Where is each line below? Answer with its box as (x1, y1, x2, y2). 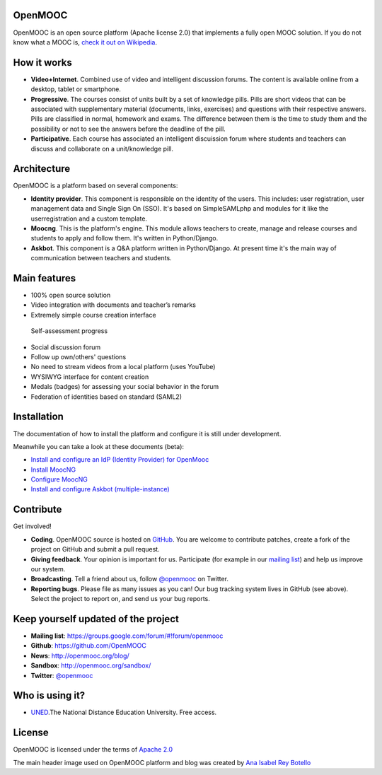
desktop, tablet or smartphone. (30, 85, 122, 93)
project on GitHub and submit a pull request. (30, 545, 160, 554)
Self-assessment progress (30, 327, 108, 335)
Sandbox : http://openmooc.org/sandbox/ (30, 661, 151, 670)
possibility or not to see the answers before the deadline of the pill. (30, 124, 226, 133)
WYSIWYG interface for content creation (30, 372, 149, 381)
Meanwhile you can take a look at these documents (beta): (13, 442, 184, 450)
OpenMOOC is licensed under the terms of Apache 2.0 (13, 745, 173, 754)
